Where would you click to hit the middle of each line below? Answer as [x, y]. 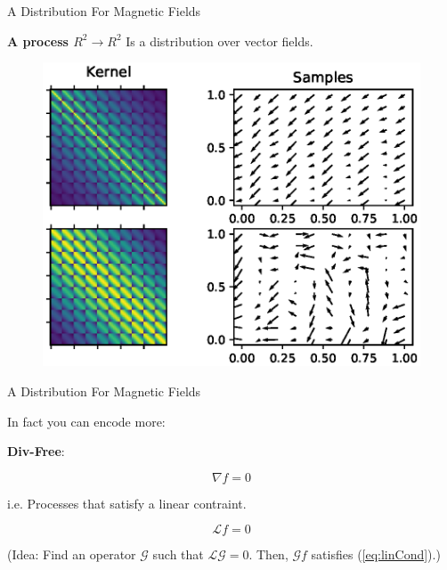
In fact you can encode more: [86, 421]
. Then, [268, 554]
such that [178, 554]
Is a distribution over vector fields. [219, 41]
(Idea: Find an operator [72, 554]
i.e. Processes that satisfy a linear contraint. [127, 503]
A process [38, 41]
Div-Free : [36, 451]
